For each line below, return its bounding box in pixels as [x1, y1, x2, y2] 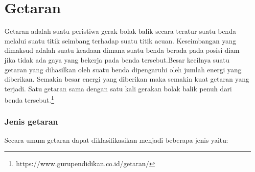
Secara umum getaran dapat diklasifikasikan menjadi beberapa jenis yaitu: [4, 134, 228, 145]
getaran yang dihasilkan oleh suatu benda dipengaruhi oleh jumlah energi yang [4, 64, 242, 74]
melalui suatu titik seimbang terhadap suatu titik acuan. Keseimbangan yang [4, 35, 236, 45]
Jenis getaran [4, 115, 58, 128]
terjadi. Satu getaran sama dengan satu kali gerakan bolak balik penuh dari [4, 83, 232, 93]
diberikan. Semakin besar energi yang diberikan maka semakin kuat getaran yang [4, 74, 250, 84]
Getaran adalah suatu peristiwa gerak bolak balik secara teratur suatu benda [4, 26, 236, 36]
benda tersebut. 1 [4, 93, 54, 105]
